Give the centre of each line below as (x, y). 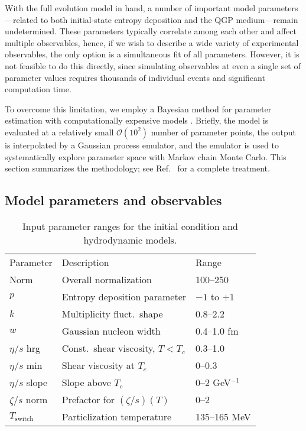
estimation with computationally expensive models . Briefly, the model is (137, 120)
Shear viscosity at (98, 365)
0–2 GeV (213, 382)
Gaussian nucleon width (111, 330)
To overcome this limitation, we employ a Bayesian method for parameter (138, 108)
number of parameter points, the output (223, 132)
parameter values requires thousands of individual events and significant (135, 77)
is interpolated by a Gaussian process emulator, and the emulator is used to (142, 145)
